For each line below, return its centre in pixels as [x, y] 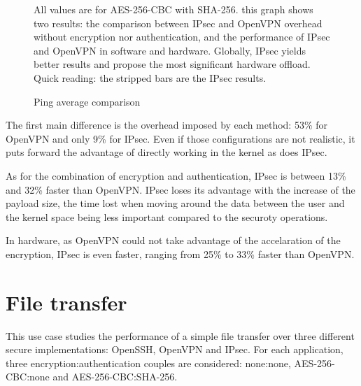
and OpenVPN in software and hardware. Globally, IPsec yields [170, 50]
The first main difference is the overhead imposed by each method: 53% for [167, 125]
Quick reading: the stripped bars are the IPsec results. [150, 77]
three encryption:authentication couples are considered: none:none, [148, 363]
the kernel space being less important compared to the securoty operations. [167, 216]
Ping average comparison [87, 101]
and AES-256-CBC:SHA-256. [115, 377]
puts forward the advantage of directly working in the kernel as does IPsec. [167, 152]
